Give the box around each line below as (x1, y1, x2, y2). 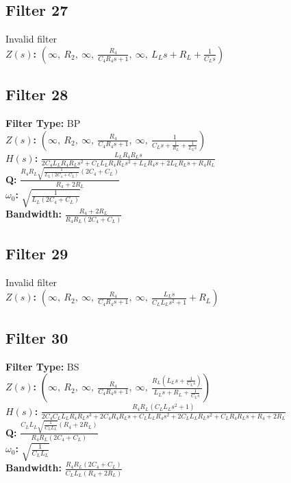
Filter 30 (5, 327, 68, 348)
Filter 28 (5, 84, 68, 105)
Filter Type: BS (5, 359, 79, 373)
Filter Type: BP (5, 116, 81, 130)
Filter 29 (5, 243, 68, 264)
